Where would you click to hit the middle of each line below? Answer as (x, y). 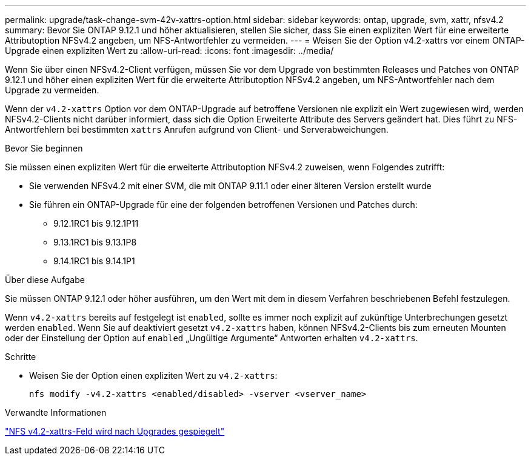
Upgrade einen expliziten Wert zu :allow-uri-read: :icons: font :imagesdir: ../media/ (169, 51)
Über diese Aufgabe (45, 280)
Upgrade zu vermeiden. (52, 90)
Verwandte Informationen (56, 412)
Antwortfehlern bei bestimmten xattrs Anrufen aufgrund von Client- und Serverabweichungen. (197, 129)
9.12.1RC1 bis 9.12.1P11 (96, 223)
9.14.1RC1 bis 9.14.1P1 (94, 261)
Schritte (21, 357)
